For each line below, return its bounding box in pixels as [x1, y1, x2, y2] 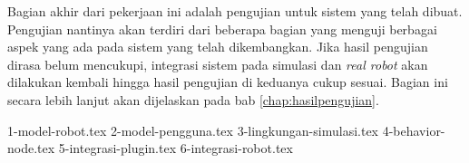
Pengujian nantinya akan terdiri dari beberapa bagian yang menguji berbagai [7, 19, 437, 38]
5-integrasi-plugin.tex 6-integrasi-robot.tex [58, 139, 293, 158]
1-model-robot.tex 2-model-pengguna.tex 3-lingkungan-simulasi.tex [7, 120, 378, 139]
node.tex [7, 139, 55, 158]
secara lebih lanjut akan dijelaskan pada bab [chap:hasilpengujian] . [7, 90, 379, 109]
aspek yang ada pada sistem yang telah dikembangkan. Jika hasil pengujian [7, 37, 428, 56]
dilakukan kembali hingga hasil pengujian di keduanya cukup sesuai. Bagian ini [7, 72, 448, 91]
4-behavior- [382, 120, 445, 139]
